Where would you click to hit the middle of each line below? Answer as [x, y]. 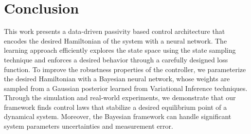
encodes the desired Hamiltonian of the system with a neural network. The [116, 40]
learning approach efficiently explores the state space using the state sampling [120, 50]
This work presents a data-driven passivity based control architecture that [115, 31]
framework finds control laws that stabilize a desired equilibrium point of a [116, 107]
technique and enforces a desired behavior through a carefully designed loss [116, 59]
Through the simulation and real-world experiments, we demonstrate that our [120, 97]
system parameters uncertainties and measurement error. [89, 126]
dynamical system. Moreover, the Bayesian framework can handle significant [118, 116]
